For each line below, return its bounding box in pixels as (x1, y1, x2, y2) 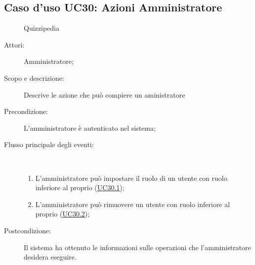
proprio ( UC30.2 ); (35, 209, 90, 219)
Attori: (4, 39, 25, 50)
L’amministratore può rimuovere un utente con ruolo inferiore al (35, 199, 230, 209)
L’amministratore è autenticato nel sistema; (24, 122, 156, 133)
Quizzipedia (24, 23, 59, 33)
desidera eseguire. (24, 252, 77, 262)
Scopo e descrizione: (4, 72, 64, 83)
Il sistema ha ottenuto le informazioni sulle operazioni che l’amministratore (24, 242, 251, 252)
